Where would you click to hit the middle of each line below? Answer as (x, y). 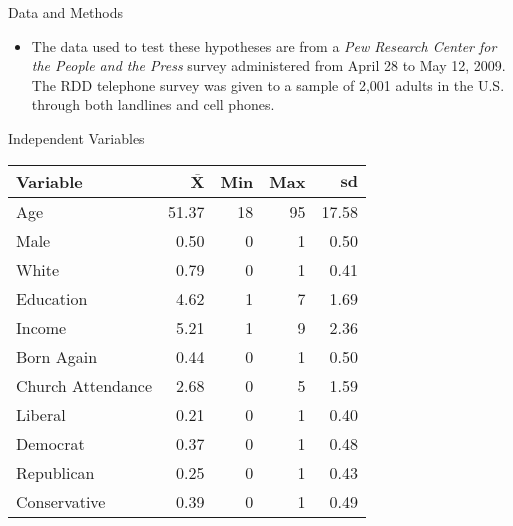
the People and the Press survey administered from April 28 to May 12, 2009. (268, 65)
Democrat (50, 443)
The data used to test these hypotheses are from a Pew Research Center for (264, 45)
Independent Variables (76, 137)
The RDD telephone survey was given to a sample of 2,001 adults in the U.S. (268, 84)
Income (41, 327)
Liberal (41, 414)
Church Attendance (84, 385)
